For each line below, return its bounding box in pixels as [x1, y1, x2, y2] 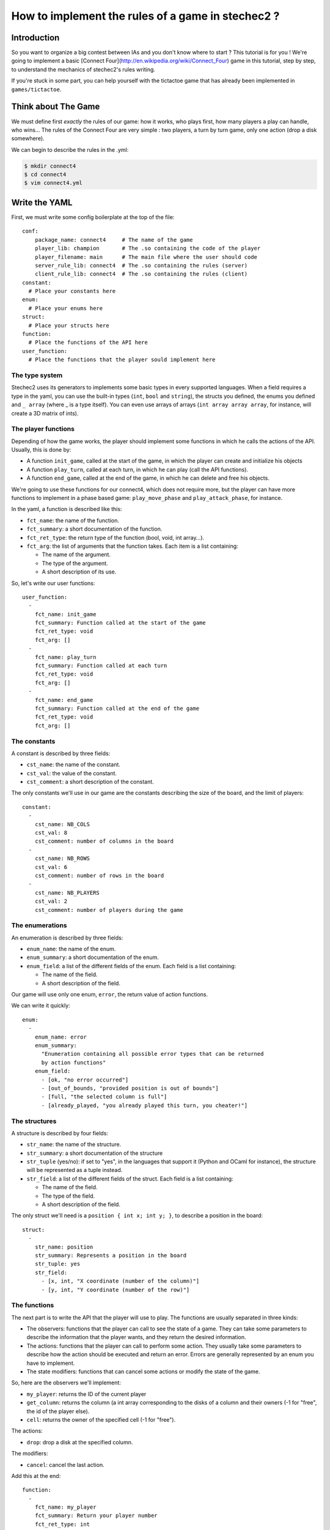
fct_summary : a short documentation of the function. [26, 525, 163, 532]
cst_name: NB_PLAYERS [34, 889, 100, 896]
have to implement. [26, 1359, 75, 1367]
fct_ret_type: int [34, 1521, 90, 1528]
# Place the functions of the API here [28, 339, 148, 346]
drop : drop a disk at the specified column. [26, 1438, 133, 1446]
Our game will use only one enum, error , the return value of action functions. [11, 991, 208, 998]
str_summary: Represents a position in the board [34, 1252, 186, 1259]
